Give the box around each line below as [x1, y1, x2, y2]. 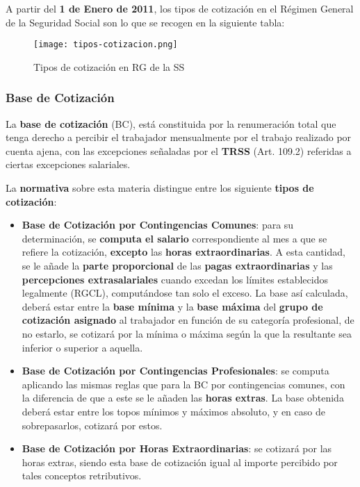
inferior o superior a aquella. [22, 340, 143, 354]
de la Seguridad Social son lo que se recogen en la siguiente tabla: [6, 15, 285, 29]
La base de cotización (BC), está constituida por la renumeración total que [6, 116, 336, 131]
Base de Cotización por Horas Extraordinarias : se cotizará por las [22, 441, 332, 456]
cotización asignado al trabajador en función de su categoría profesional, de [22, 313, 354, 327]
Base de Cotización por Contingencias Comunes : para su [22, 217, 294, 232]
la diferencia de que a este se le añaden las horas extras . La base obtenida [22, 390, 344, 405]
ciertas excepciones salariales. [6, 157, 131, 172]
